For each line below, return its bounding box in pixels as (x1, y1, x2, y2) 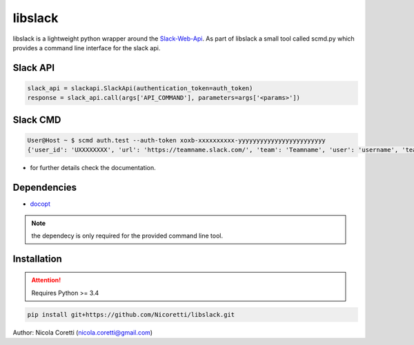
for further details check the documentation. (30, 164, 157, 172)
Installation (12, 253, 62, 264)
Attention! (31, 276, 61, 284)
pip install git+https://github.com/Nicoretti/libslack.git (27, 311, 235, 318)
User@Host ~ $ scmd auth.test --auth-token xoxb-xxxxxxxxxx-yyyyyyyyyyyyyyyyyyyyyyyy (27, 136, 326, 144)
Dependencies (12, 182, 77, 194)
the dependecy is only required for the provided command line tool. (31, 231, 224, 240)
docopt (30, 200, 51, 208)
